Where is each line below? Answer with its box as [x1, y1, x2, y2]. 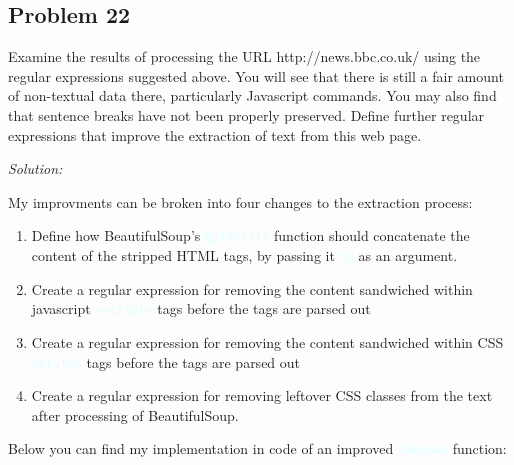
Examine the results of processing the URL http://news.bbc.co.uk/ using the [8, 46, 481, 67]
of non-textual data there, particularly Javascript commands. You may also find [8, 85, 497, 106]
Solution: [8, 158, 63, 179]
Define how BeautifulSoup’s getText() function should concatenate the [31, 225, 470, 246]
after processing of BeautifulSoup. [31, 404, 239, 425]
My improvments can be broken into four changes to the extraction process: [8, 191, 473, 212]
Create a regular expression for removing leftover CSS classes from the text [31, 385, 493, 406]
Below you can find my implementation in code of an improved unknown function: [8, 438, 507, 459]
